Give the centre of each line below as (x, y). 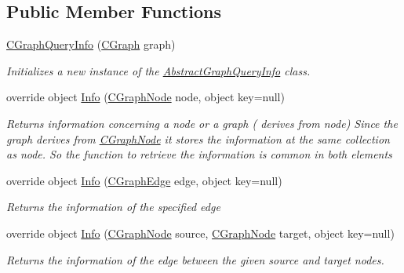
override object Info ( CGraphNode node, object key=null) (146, 97)
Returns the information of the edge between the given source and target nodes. (195, 259)
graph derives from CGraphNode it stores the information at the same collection (198, 138)
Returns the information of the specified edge (113, 207)
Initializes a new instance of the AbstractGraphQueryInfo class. (158, 70)
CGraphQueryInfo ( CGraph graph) (91, 44)
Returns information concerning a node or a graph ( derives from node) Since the (202, 123)
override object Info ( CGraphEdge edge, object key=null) (144, 180)
